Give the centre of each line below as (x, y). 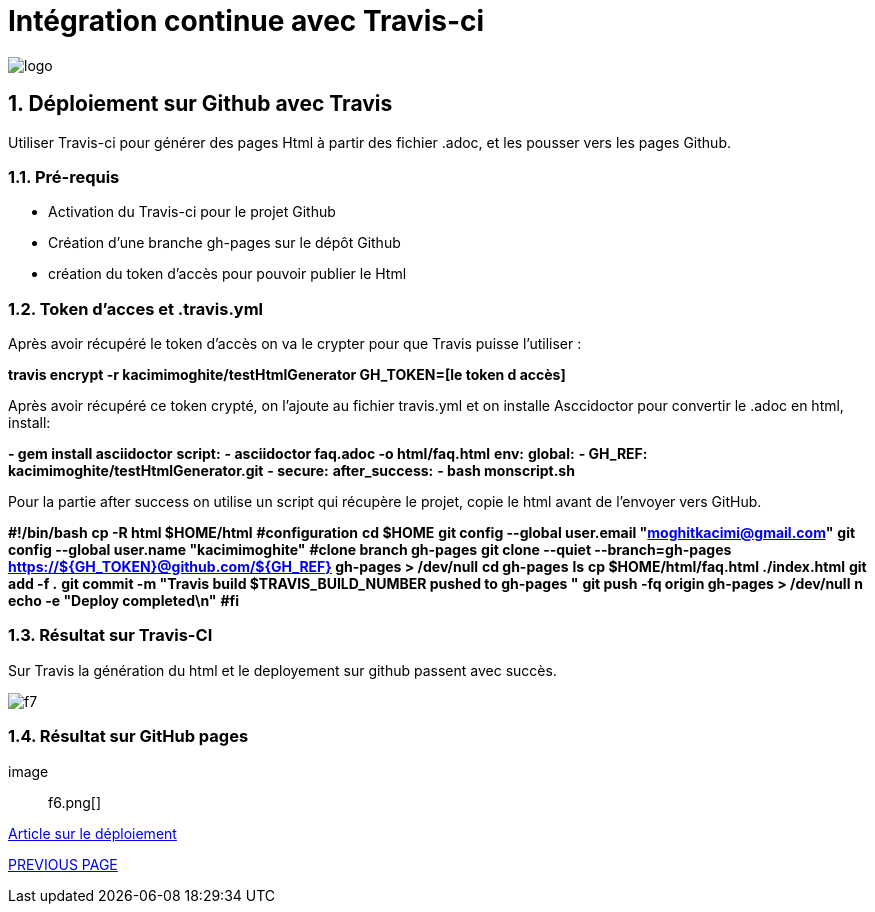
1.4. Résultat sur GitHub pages (128, 736)
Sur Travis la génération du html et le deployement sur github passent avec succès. (282, 670)
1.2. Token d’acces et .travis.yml (136, 308)
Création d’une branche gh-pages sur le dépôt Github (224, 243)
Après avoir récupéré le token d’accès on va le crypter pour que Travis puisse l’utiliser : (295, 344)
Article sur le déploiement (92, 833)
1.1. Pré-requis (64, 176)
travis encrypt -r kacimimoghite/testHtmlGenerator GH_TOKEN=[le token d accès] (287, 375)
